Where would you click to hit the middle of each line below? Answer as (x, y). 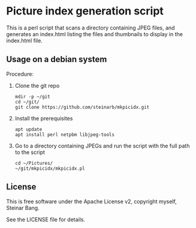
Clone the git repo (37, 85)
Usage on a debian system (57, 59)
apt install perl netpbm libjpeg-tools (65, 134)
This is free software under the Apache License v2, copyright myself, (91, 201)
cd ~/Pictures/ (34, 163)
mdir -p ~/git (32, 97)
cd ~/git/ (27, 102)
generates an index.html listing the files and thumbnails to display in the (94, 34)
